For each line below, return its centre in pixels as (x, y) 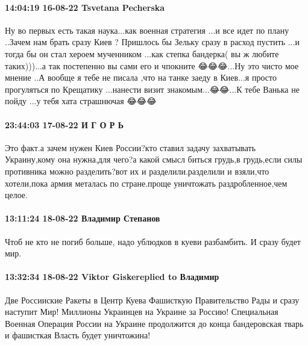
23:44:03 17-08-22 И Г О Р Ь (64, 124)
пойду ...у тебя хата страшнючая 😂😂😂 (81, 101)
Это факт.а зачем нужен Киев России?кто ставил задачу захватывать (130, 147)
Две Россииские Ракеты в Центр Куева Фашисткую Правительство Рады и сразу (152, 300)
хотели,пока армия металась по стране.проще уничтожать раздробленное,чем (146, 183)
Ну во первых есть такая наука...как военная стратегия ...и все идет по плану (147, 30)
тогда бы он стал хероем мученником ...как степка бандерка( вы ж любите (142, 53)
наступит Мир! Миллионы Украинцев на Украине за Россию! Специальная (142, 312)
